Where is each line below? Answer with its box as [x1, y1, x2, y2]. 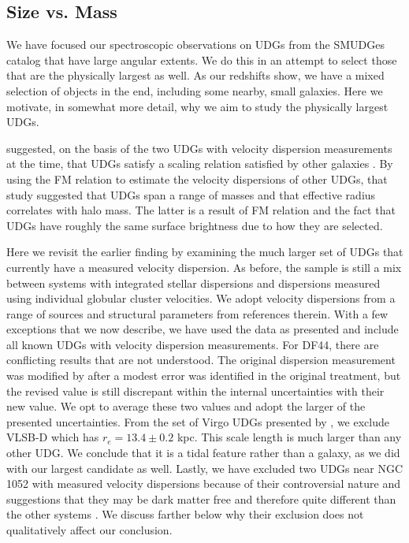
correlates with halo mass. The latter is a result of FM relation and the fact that [6, 202, 396, 218]
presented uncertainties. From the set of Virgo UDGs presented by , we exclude [6, 413, 389, 430]
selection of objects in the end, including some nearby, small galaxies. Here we [6, 82, 383, 99]
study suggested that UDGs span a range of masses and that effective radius [6, 186, 376, 203]
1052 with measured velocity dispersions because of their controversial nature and [6, 475, 401, 492]
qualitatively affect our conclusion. [6, 522, 173, 538]
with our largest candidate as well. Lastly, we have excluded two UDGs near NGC [6, 459, 403, 476]
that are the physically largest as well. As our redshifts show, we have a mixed [6, 67, 385, 84]
